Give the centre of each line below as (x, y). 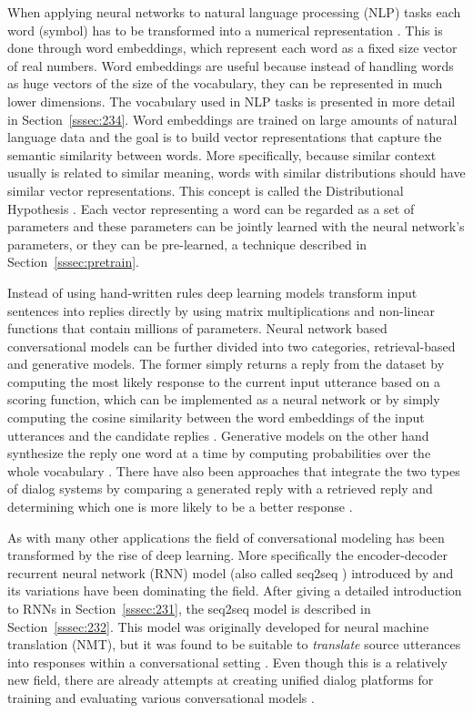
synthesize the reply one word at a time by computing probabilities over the (219, 453)
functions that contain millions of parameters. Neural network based (197, 328)
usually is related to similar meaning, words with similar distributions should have (236, 173)
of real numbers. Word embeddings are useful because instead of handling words (231, 65)
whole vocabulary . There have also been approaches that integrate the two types (234, 470)
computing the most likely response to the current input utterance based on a (224, 381)
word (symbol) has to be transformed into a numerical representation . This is (225, 30)
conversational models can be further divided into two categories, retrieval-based (231, 346)
